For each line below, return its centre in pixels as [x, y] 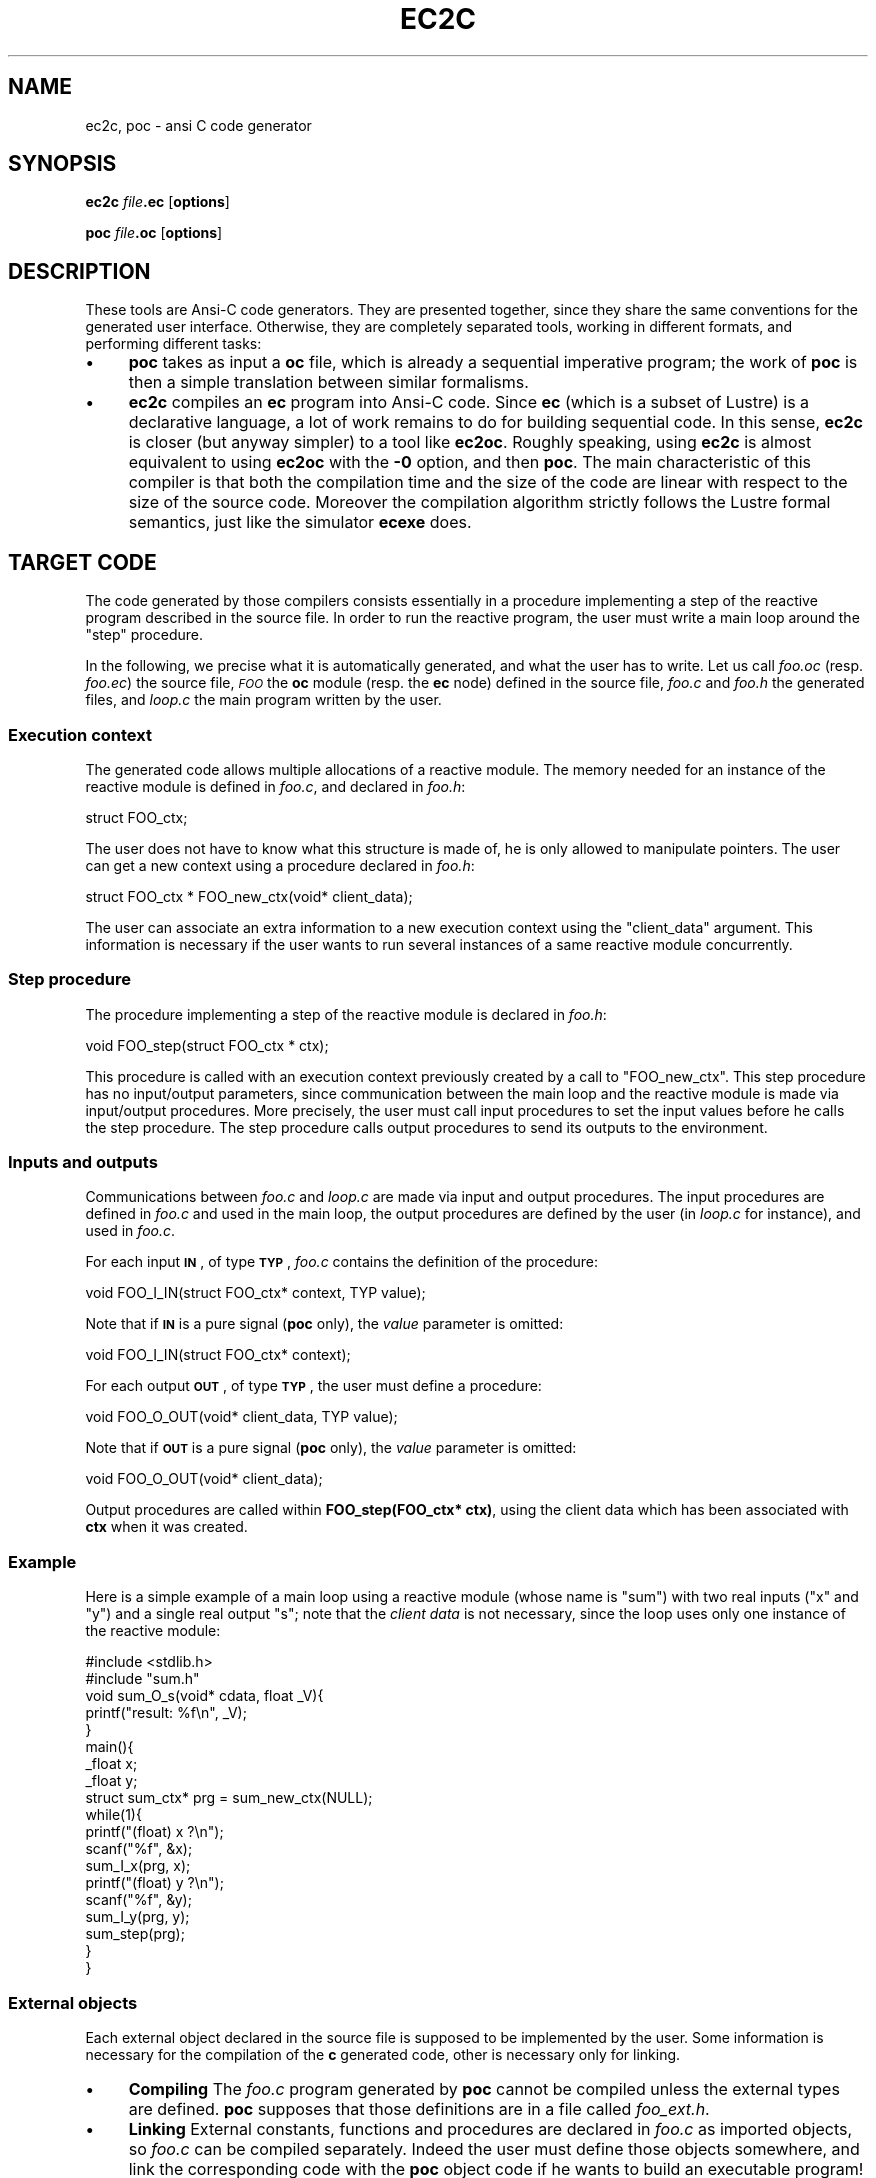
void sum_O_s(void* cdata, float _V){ [204, 1696]
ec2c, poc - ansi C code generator [198, 125]
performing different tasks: [173, 344]
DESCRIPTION [79, 271]
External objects [73, 2002]
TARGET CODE [82, 562]
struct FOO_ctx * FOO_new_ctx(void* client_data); [249, 896]
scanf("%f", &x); [139, 1849]
